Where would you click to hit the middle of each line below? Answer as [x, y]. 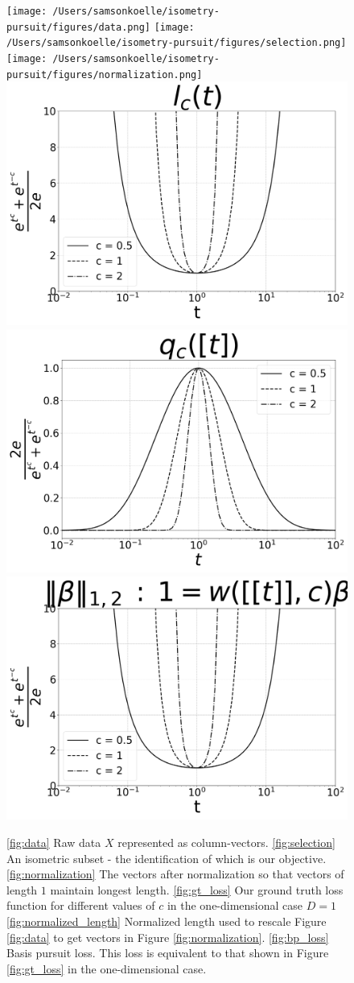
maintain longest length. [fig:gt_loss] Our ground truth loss [197, 889]
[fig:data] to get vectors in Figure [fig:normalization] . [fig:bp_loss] [168, 937]
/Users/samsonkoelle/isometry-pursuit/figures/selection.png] [177, 43]
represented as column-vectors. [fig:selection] [226, 843]
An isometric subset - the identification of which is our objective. [167, 858]
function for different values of [81, 905]
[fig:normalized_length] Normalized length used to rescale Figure [167, 921]
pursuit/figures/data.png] [78, 27]
